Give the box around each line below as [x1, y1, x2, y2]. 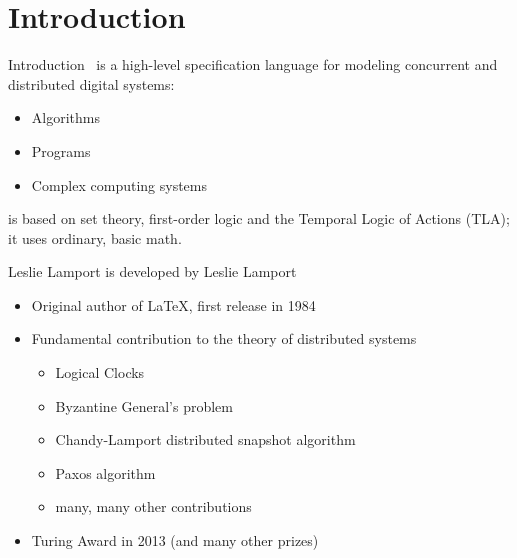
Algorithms [31, 107, 100, 128]
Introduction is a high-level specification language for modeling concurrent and [8, 54, 498, 75]
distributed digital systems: [8, 73, 175, 94]
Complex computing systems [31, 174, 208, 195]
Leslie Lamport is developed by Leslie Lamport [8, 261, 297, 282]
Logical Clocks [55, 362, 145, 383]
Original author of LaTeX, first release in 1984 [31, 294, 316, 315]
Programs [31, 140, 91, 161]
